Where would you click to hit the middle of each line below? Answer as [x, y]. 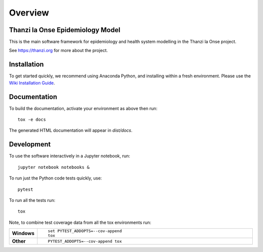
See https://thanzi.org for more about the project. [58, 51]
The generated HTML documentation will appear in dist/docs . [71, 130]
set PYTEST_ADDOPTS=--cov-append [85, 231]
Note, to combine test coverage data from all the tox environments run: [80, 222]
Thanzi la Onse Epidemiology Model [65, 30]
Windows [23, 234]
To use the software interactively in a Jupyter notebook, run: [70, 156]
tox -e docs [32, 120]
